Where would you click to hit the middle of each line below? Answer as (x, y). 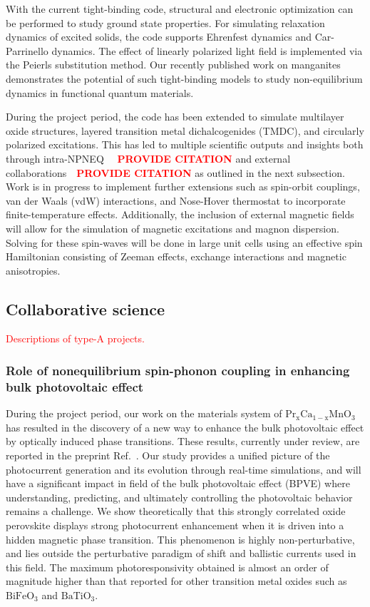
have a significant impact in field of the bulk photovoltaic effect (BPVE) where (178, 483)
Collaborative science (86, 308)
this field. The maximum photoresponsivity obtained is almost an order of (167, 567)
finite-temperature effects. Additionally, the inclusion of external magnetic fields (180, 214)
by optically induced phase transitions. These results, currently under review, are (183, 441)
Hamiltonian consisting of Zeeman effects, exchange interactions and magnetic (176, 256)
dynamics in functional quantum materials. (100, 92)
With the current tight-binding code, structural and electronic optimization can (180, 9)
